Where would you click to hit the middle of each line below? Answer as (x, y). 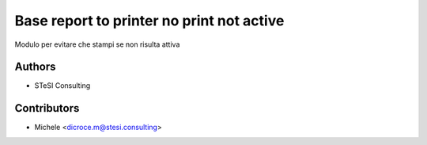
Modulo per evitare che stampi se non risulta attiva (97, 44)
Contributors (47, 108)
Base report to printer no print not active (149, 21)
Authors (35, 67)
